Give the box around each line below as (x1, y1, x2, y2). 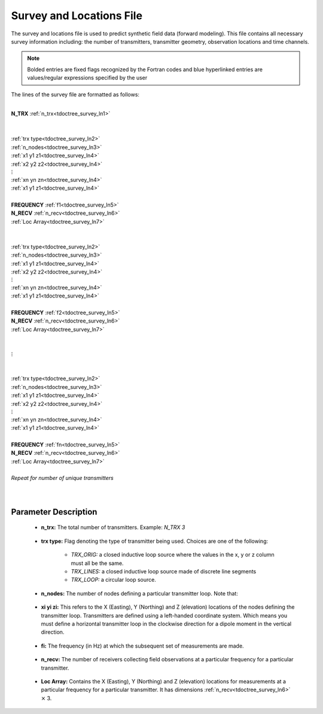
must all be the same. (71, 560, 124, 567)
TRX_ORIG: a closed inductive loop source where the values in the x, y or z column (71, 551, 275, 558)
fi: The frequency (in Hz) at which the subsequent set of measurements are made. (41, 642, 245, 649)
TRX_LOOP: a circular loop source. (71, 576, 157, 584)
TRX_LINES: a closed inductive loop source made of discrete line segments (71, 568, 257, 575)
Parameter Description (11, 506, 97, 517)
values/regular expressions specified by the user (27, 74, 148, 81)
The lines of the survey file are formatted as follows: (11, 90, 140, 98)
